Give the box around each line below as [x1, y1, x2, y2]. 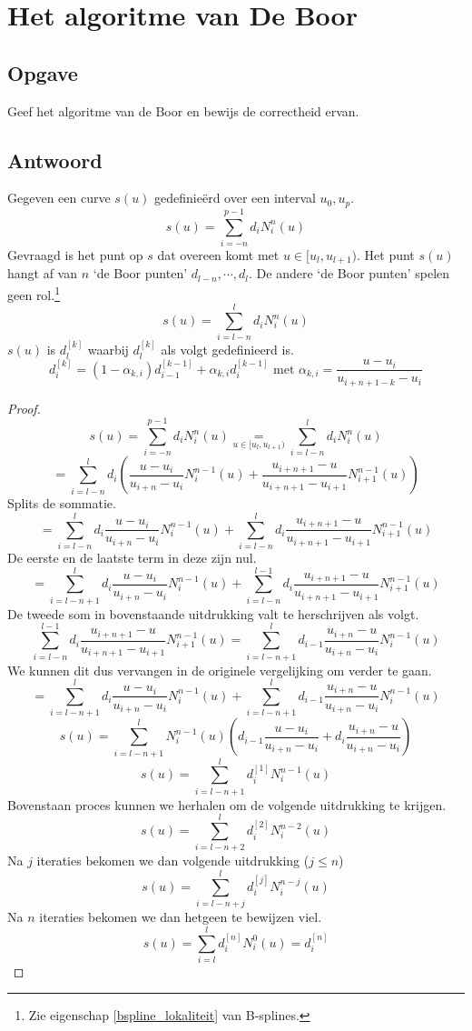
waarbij [87, 340, 129, 359]
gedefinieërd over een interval [154, 188, 316, 207]
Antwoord [7, 145, 103, 174]
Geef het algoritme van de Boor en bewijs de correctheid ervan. [7, 101, 359, 120]
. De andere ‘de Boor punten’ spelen [249, 264, 450, 283]
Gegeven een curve [7, 188, 111, 207]
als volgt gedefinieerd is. [161, 340, 294, 359]
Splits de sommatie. [7, 494, 116, 513]
